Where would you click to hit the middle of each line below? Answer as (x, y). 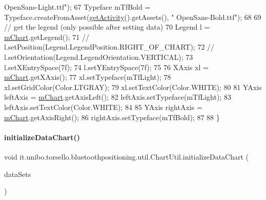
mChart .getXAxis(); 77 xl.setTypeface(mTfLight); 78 (88, 77)
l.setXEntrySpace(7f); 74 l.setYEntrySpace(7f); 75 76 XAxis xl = (106, 67)
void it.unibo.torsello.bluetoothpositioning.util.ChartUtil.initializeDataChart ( (127, 156)
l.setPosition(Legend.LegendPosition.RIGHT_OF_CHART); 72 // (109, 47)
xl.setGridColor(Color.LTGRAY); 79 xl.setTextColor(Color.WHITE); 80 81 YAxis (133, 87)
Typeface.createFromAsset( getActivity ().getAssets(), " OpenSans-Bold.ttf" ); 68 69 (133, 17)
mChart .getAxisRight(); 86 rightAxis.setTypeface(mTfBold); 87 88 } (112, 117)
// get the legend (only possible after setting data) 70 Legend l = (107, 27)
